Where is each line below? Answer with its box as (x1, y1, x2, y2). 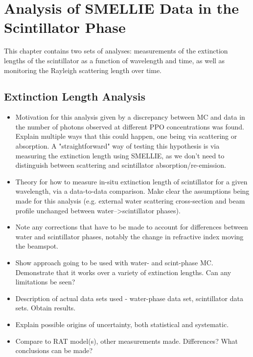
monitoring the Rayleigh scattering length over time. (4, 65, 161, 75)
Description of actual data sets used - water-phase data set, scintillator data (15, 293, 243, 303)
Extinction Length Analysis (4, 89, 146, 104)
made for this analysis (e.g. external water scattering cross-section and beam (15, 196, 245, 206)
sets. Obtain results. (15, 303, 76, 313)
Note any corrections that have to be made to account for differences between (15, 222, 248, 232)
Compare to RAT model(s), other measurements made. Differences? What (15, 335, 238, 346)
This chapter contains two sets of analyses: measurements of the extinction (4, 46, 228, 56)
